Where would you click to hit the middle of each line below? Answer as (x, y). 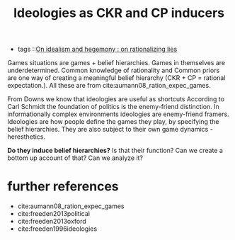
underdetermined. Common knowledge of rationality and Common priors (114, 70)
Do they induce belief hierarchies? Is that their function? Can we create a (115, 151)
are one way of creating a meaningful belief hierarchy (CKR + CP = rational (116, 78)
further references (63, 187)
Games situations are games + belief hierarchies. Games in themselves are (116, 63)
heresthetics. (27, 137)
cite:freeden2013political (54, 214)
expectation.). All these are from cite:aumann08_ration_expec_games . (109, 86)
